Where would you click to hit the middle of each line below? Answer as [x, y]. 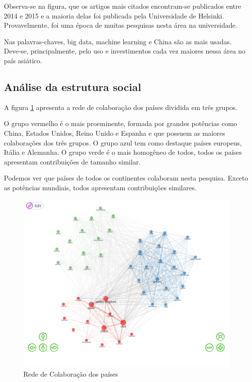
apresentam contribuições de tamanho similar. [72, 161]
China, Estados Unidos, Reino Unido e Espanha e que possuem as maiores [115, 133]
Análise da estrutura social [73, 86]
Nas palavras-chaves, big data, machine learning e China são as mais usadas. [118, 41]
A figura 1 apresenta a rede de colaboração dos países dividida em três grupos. [121, 107]
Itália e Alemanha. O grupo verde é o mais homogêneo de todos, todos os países [123, 152]
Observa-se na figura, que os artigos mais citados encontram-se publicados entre [123, 6]
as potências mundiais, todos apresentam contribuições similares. [100, 187]
